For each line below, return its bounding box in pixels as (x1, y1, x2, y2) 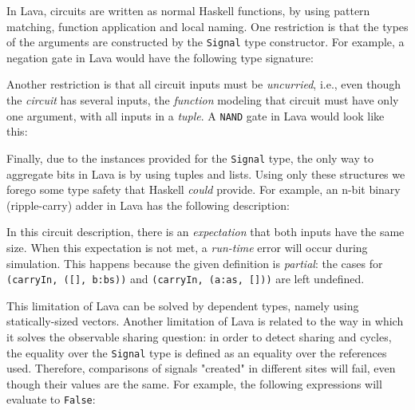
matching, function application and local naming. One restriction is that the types (6, 18, 409, 34)
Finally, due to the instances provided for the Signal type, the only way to (6, 149, 373, 166)
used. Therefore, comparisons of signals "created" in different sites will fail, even (6, 360, 396, 376)
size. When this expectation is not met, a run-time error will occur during (6, 239, 368, 255)
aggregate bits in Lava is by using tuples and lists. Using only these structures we (6, 165, 405, 182)
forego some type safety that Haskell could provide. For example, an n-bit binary (6, 181, 401, 198)
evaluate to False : (6, 391, 96, 408)
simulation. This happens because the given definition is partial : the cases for (6, 254, 383, 271)
